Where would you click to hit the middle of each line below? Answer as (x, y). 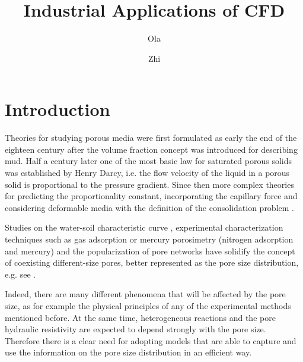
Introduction (58, 109)
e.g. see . (20, 274)
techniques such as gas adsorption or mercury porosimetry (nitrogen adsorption (149, 239)
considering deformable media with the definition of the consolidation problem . (149, 207)
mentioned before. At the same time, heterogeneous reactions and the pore (140, 317)
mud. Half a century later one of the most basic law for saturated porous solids (149, 161)
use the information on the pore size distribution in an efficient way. (128, 352)
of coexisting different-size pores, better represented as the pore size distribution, (152, 262)
